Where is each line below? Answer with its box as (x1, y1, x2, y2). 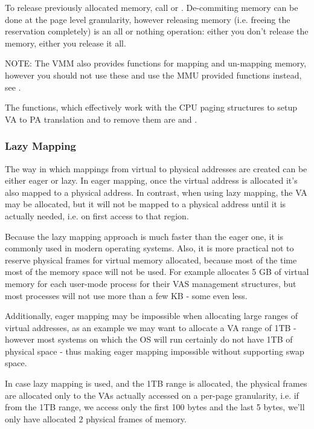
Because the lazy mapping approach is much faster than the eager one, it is (5, 230, 284, 242)
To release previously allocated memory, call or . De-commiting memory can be (5, 1, 298, 13)
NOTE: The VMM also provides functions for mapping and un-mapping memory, (5, 57, 307, 69)
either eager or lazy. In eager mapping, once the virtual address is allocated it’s (5, 174, 298, 187)
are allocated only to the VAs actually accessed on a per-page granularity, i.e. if (5, 389, 299, 401)
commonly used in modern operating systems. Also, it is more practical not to (5, 242, 294, 254)
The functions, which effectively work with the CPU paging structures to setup (5, 101, 297, 114)
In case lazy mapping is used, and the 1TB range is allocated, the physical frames (5, 377, 307, 390)
